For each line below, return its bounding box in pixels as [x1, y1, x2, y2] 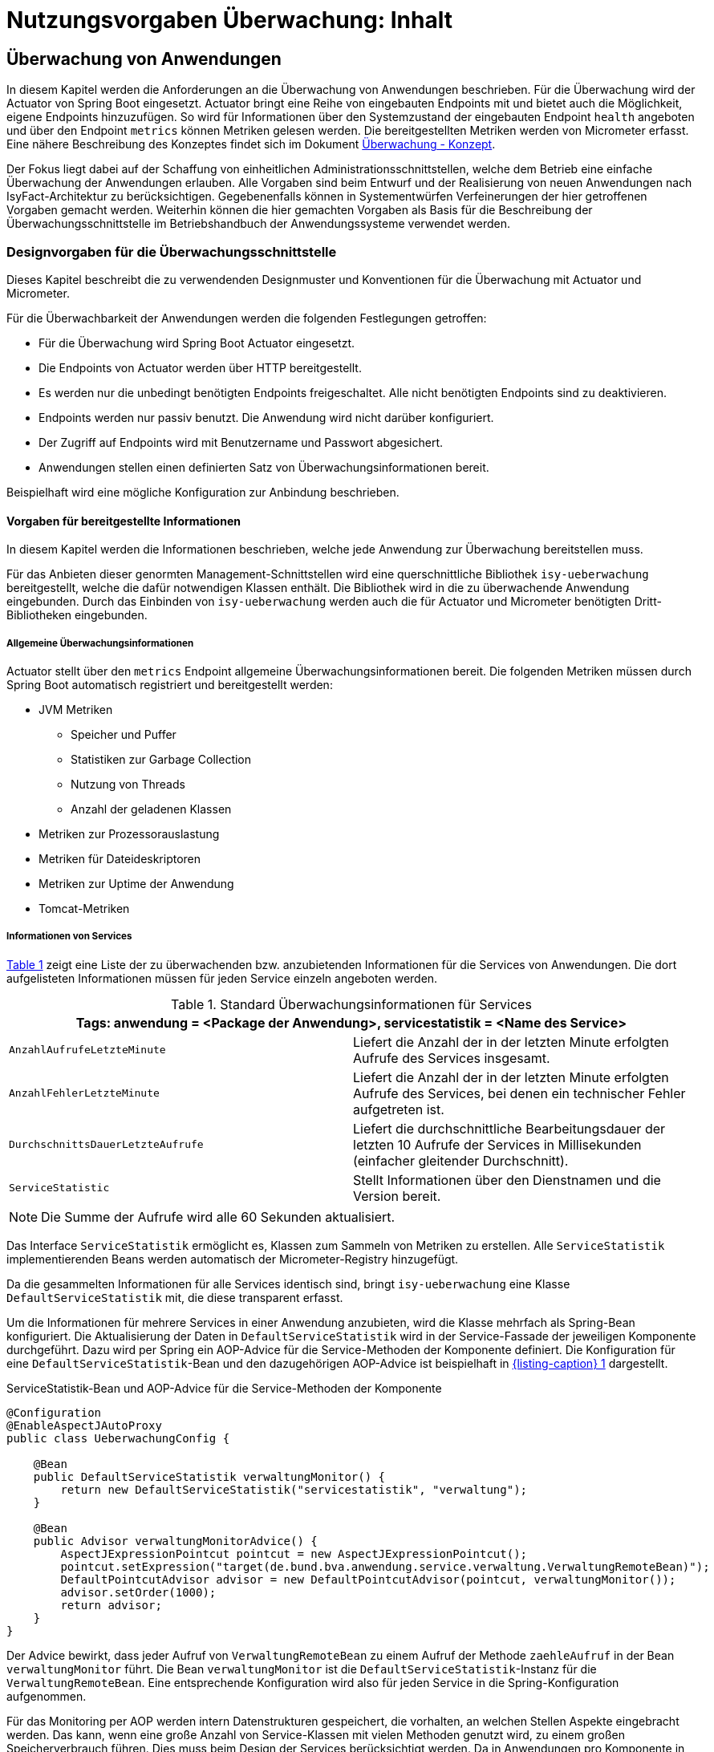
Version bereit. [353, 1187, 441, 1204]
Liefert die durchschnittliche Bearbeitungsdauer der [353, 1120, 666, 1137]
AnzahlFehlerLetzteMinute [9, 1087, 160, 1100]
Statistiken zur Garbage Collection [71, 752, 252, 766]
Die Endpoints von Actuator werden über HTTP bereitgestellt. [39, 360, 362, 375]
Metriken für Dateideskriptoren [39, 851, 201, 866]
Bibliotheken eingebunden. [6, 608, 148, 623]
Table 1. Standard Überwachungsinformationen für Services [171, 996, 532, 1012]
